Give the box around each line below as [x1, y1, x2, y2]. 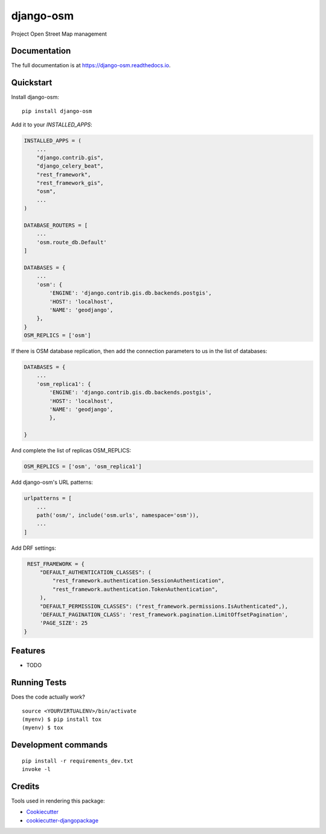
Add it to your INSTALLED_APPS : [11, 121, 93, 128]
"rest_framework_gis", [36, 180, 104, 187]
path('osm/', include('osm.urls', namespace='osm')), [36, 512, 199, 518]
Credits [11, 781, 40, 792]
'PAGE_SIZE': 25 [39, 620, 88, 627]
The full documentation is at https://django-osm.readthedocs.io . [11, 62, 171, 69]
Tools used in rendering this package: [11, 797, 105, 804]
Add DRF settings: [11, 544, 57, 552]
